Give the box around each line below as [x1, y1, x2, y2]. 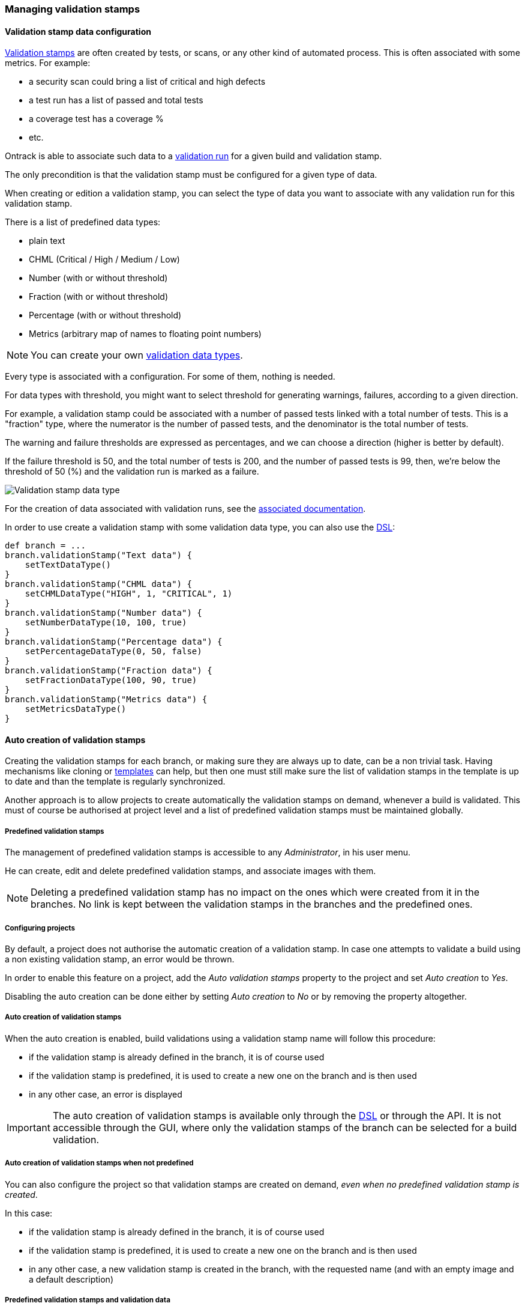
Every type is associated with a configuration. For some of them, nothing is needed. [5, 371, 335, 382]
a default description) [29, 1274, 113, 1284]
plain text [29, 235, 65, 246]
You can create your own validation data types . [31, 349, 243, 362]
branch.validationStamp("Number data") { [5, 608, 202, 618]
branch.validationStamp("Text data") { [5, 550, 192, 560]
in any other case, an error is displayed [29, 1089, 182, 1099]
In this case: [5, 1207, 53, 1218]
